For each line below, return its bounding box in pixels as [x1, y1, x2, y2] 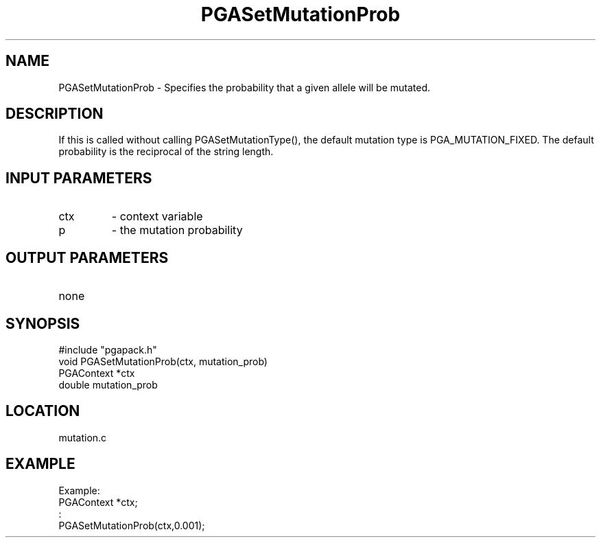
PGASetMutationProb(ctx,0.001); [58, 519, 205, 531]
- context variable [111, 209, 203, 224]
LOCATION [5, 402, 80, 420]
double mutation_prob [58, 378, 158, 391]
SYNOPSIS [5, 314, 80, 332]
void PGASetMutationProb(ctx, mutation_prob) [58, 355, 268, 367]
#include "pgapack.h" [58, 343, 157, 356]
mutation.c [58, 431, 107, 443]
